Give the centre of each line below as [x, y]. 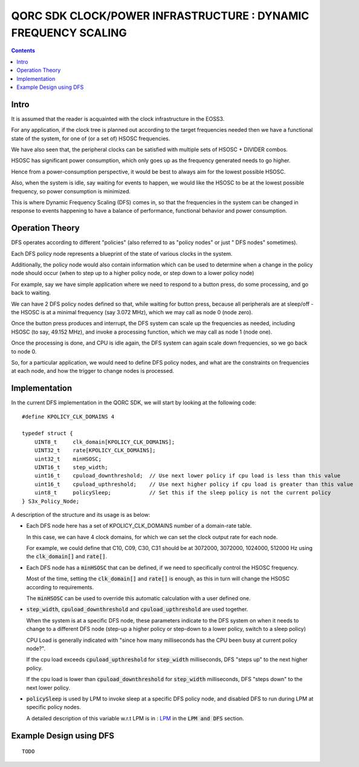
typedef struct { [47, 433]
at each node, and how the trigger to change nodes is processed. [93, 371]
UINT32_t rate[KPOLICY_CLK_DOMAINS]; [95, 451]
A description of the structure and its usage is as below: [81, 514]
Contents [23, 51]
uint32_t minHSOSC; [68, 459]
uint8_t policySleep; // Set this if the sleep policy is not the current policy [183, 493]
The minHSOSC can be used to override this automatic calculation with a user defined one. [138, 598]
